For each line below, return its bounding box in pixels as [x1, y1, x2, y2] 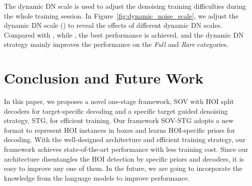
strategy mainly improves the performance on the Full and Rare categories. [4, 39, 229, 49]
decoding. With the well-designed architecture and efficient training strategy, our [4, 134, 246, 145]
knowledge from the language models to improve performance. [4, 172, 190, 183]
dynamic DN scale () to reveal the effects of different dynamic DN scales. [4, 20, 223, 30]
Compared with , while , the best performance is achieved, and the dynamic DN [4, 29, 244, 40]
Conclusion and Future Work [4, 68, 204, 88]
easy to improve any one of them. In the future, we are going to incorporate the [4, 163, 243, 173]
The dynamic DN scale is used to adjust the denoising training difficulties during [4, 1, 246, 11]
